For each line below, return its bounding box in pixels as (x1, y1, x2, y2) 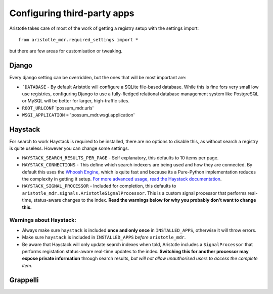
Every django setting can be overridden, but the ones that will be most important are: (9, 75, 187, 81)
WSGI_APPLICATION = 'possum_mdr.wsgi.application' (22, 112, 135, 118)
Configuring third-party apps (9, 8, 134, 19)
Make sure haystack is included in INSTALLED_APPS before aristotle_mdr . (22, 234, 186, 241)
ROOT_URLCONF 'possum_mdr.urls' (22, 105, 94, 111)
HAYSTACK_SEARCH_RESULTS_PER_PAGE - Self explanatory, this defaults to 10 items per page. (22, 154, 219, 161)
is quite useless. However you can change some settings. (9, 145, 129, 151)
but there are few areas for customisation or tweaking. (9, 48, 123, 54)
